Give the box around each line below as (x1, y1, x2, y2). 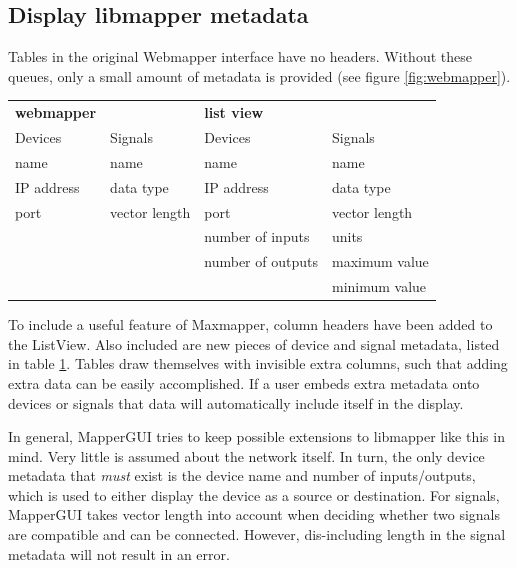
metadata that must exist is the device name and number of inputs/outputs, (8, 465, 476, 486)
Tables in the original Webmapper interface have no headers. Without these (8, 46, 472, 67)
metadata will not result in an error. (8, 543, 230, 564)
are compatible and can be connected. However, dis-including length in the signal (8, 524, 506, 545)
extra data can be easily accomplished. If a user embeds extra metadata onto (8, 372, 480, 393)
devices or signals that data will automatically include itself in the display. (8, 392, 464, 413)
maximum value (331, 251, 429, 272)
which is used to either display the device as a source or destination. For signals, (8, 484, 500, 505)
